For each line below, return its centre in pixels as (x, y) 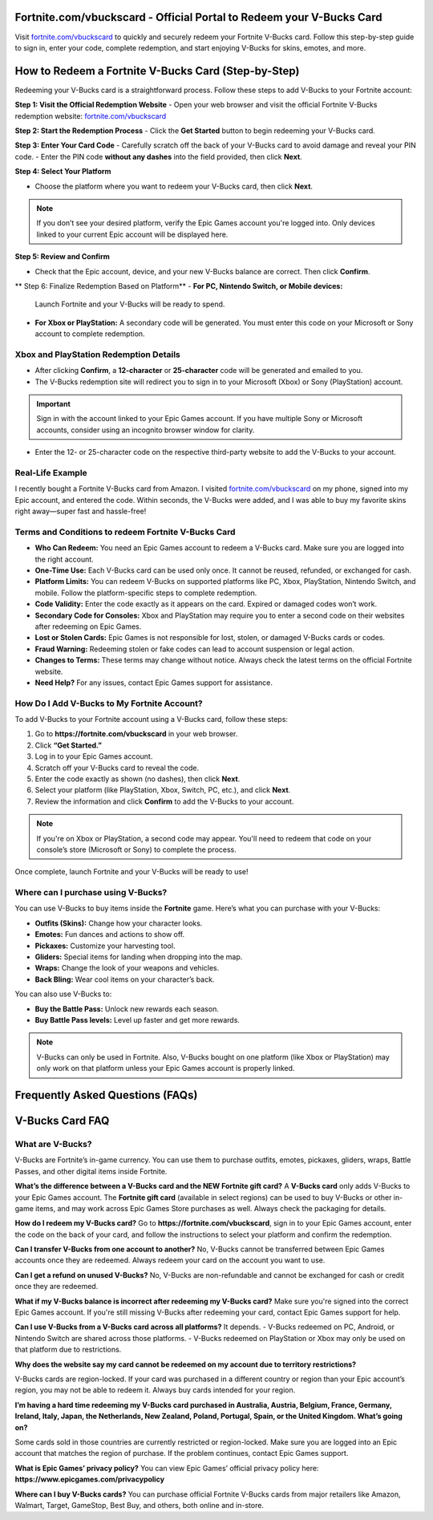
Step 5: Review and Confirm (62, 257)
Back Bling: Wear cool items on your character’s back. (125, 979)
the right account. (64, 559)
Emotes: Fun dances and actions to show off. (110, 934)
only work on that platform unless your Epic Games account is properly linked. (166, 1068)
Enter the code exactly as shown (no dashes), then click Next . (138, 779)
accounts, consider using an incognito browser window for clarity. (146, 430)
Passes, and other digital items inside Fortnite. (91, 1171)
